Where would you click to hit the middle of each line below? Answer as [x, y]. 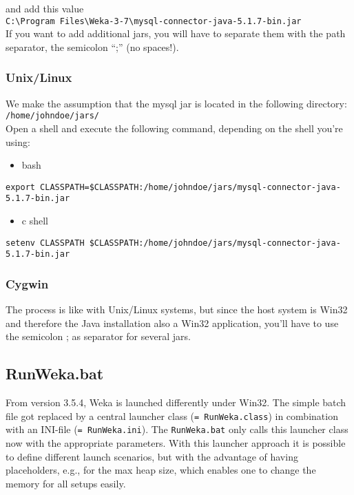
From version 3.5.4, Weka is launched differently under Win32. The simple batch [176, 402]
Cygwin [27, 283]
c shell [35, 220]
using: [18, 141]
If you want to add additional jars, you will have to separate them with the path [176, 33]
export [20, 187]
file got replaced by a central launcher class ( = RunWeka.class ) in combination [172, 415]
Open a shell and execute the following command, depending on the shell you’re [174, 128]
